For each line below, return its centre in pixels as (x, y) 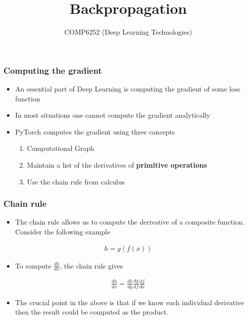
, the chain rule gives (91, 265)
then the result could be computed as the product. (92, 312)
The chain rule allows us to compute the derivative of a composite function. (130, 222)
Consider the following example (63, 231)
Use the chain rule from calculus (76, 181)
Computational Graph (61, 148)
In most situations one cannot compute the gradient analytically (113, 115)
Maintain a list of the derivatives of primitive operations (117, 164)
